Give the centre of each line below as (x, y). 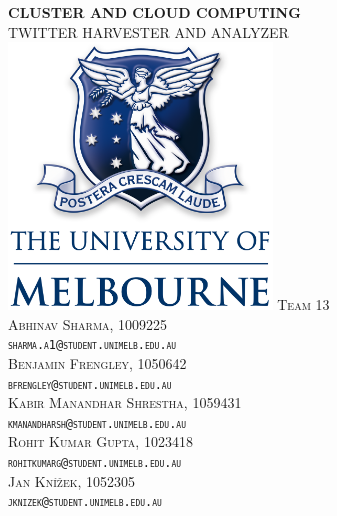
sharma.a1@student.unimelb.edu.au (92, 345)
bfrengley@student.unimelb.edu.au (90, 384)
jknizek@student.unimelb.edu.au (85, 502)
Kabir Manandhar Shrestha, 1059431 (125, 402)
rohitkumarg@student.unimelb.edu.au (95, 463)
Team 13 (303, 304)
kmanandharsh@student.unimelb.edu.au (97, 423)
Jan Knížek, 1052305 (72, 480)
